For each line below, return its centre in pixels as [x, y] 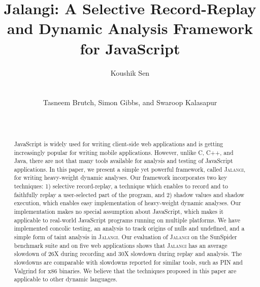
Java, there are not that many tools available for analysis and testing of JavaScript [123, 161]
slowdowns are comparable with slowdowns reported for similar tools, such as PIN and [128, 262]
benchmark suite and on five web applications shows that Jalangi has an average [121, 245]
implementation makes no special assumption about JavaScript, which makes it [119, 212]
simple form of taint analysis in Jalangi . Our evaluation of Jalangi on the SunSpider [125, 237]
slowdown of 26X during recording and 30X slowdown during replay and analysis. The [128, 254]
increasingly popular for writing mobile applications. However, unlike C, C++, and [124, 152]
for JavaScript [130, 48]
